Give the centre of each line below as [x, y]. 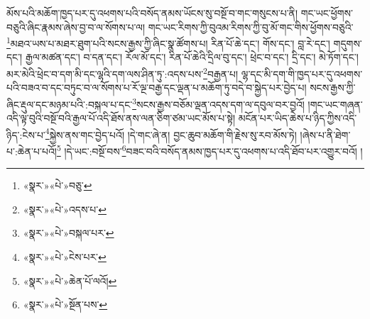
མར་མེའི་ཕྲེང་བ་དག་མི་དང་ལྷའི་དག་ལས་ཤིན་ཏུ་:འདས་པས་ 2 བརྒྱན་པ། [123, 73]
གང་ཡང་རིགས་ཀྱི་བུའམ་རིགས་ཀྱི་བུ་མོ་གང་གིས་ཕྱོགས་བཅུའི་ [251, 27]
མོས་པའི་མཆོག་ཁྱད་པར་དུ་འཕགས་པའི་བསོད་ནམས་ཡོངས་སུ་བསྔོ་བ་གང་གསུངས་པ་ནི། [152, 13]
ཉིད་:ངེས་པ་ [26, 134]
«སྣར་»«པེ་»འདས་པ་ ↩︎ [65, 209]
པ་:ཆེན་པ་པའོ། [32, 151]
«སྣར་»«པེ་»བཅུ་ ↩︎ [58, 185]
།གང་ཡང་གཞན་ [335, 104]
